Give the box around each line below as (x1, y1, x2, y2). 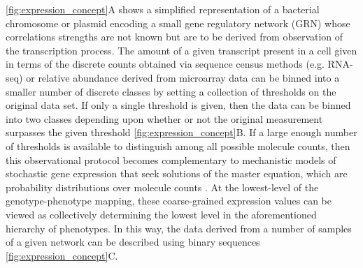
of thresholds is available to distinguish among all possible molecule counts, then (6, 138, 350, 153)
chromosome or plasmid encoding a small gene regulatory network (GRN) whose (6, 15, 350, 30)
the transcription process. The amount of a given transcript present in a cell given (6, 43, 357, 57)
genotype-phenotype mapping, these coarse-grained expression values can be (6, 193, 332, 208)
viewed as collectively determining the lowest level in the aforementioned (6, 207, 317, 221)
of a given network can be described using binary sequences (6, 234, 260, 249)
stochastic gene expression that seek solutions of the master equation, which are (6, 166, 348, 181)
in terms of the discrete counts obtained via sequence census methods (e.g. (6, 57, 325, 71)
